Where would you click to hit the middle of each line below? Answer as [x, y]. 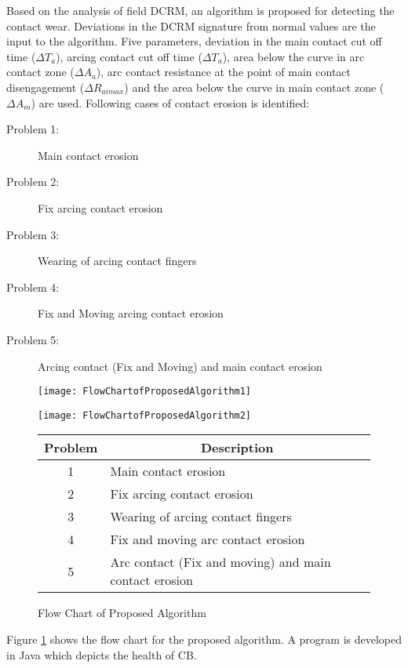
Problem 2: [33, 182]
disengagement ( [46, 87]
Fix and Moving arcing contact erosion [131, 313]
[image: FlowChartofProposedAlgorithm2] [145, 415]
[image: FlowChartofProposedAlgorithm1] [145, 392]
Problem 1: [33, 129]
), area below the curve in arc [293, 56]
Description [237, 448]
